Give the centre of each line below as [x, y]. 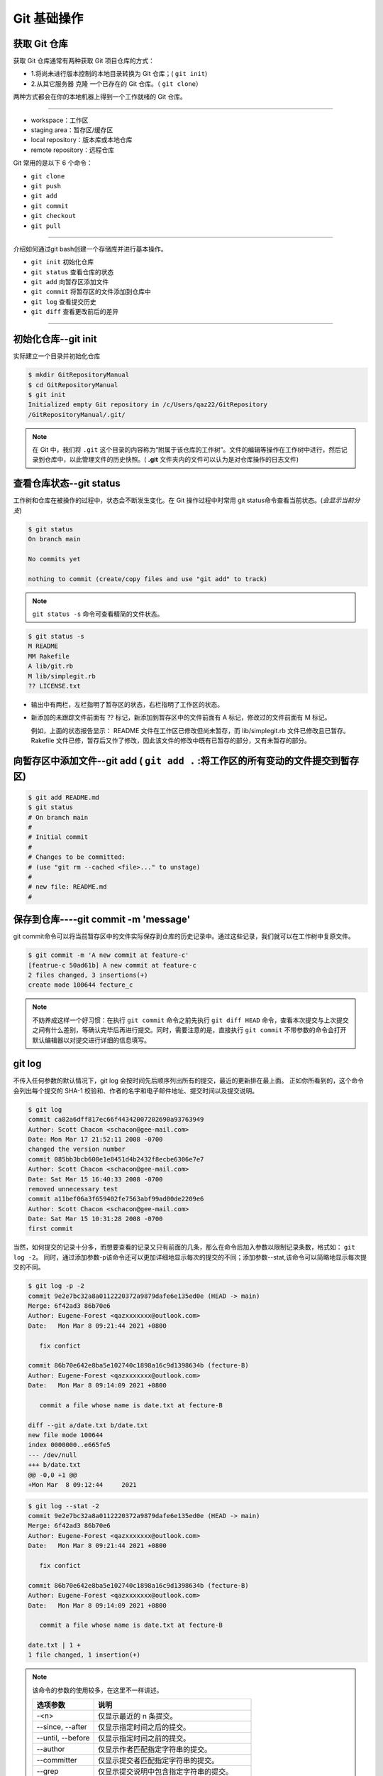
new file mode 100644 [66, 1435]
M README [43, 646]
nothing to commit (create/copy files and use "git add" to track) [148, 579]
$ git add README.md [63, 797]
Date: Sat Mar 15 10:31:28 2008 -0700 [95, 1219]
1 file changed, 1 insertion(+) [84, 1655]
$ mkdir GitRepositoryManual [79, 375]
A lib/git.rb [51, 666]
